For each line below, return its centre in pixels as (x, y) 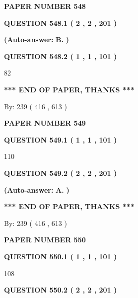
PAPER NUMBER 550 (45, 240)
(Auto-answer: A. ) (37, 189)
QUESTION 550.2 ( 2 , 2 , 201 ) (61, 290)
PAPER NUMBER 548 (45, 6)
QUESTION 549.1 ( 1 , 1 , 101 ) (61, 139)
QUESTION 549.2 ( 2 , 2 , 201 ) (61, 173)
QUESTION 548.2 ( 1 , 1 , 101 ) (61, 56)
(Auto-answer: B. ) (36, 39)
